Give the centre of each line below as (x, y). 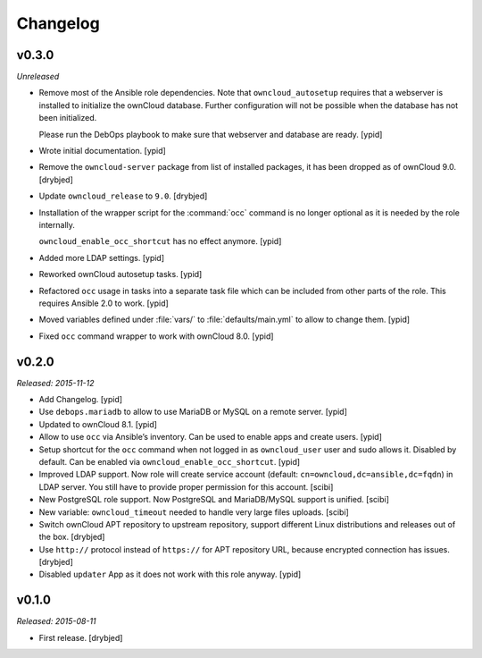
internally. (57, 224)
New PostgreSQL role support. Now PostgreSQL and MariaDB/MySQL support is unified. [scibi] (214, 500)
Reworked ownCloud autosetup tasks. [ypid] (120, 274)
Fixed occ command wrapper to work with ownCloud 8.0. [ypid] (156, 336)
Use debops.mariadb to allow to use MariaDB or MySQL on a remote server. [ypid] (193, 412)
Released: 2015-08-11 (57, 621)
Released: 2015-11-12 (55, 383)
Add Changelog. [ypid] (81, 399)
